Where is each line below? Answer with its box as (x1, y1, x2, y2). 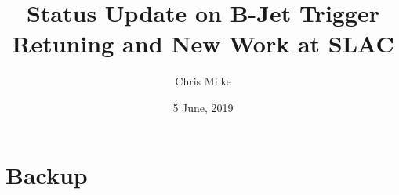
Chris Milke (175, 73, 231, 89)
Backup (5, 158, 88, 190)
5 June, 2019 (172, 99, 234, 115)
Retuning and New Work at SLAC (12, 27, 394, 60)
